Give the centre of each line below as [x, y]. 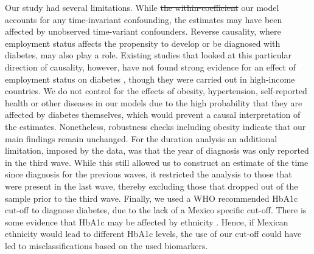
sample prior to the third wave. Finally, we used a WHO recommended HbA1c [152, 198]
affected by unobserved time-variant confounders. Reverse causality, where [143, 31]
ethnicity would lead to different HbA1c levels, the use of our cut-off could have [153, 234]
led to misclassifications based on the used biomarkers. [106, 245]
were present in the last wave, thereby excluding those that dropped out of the [152, 186]
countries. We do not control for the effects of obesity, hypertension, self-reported [156, 91]
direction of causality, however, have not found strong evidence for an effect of [150, 67]
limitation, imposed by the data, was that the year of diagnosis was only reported [157, 150]
